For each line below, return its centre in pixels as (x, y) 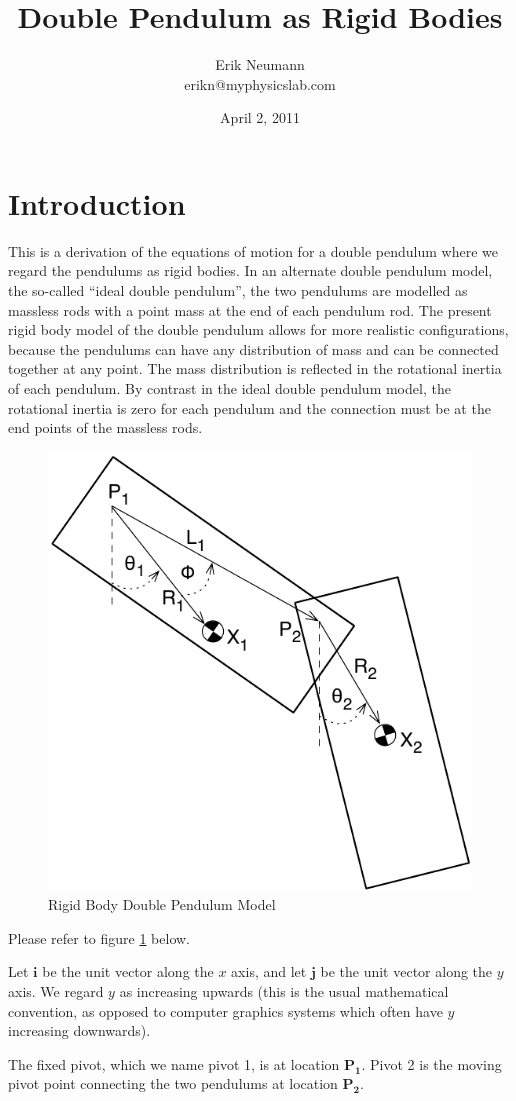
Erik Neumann (260, 64)
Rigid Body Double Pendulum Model (162, 904)
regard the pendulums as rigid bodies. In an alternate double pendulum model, (250, 270)
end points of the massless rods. (105, 427)
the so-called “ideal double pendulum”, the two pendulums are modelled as (238, 290)
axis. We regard (56, 991)
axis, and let (269, 971)
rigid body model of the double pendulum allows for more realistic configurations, (258, 329)
